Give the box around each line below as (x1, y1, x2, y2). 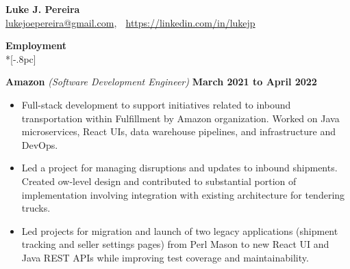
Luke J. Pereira (5, 2, 80, 16)
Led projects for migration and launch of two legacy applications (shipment (21, 223, 338, 238)
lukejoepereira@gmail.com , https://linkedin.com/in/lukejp (5, 15, 255, 29)
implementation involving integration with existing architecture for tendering (21, 187, 345, 201)
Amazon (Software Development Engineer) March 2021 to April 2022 (5, 74, 317, 89)
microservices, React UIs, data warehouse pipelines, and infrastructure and (21, 124, 336, 139)
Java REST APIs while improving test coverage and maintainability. (21, 250, 309, 264)
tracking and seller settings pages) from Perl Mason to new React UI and (21, 237, 329, 251)
